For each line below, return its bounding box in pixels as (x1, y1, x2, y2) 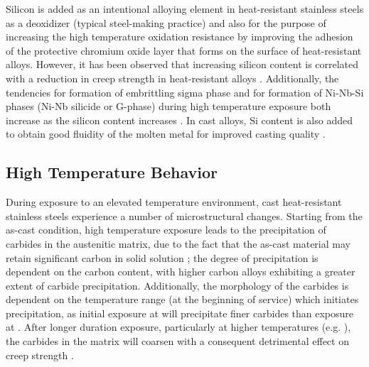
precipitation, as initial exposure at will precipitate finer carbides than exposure (6, 305, 354, 320)
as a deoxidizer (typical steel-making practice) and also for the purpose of (6, 15, 326, 30)
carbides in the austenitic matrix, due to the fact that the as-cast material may (6, 236, 351, 251)
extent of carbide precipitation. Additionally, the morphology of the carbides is (6, 278, 349, 292)
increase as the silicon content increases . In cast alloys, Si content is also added (6, 112, 353, 127)
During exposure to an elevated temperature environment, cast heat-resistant (6, 195, 342, 209)
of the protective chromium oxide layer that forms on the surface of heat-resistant (6, 43, 362, 57)
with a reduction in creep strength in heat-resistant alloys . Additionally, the (6, 70, 339, 85)
